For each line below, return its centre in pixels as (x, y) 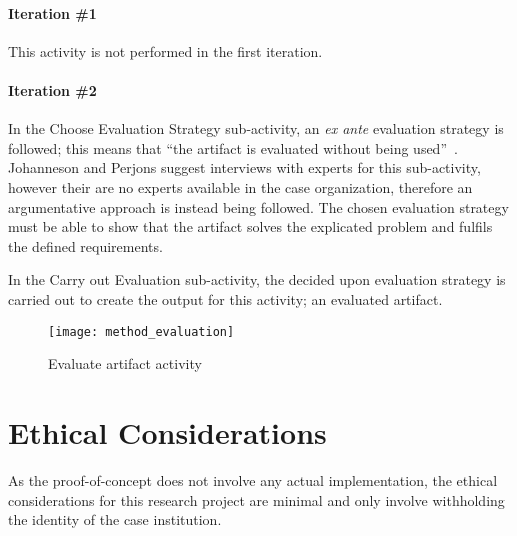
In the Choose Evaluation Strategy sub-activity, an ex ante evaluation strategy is (256, 128)
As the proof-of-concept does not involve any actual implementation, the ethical (253, 479)
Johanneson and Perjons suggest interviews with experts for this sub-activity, (244, 167)
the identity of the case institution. (115, 519)
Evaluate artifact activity (125, 363)
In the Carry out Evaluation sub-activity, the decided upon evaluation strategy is (257, 279)
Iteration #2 (52, 89)
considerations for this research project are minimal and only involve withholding (256, 499)
